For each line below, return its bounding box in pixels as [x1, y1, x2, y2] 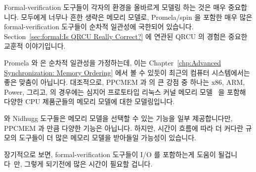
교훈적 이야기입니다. [4, 41, 66, 51]
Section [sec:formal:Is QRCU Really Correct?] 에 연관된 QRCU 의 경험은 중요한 [4, 31, 248, 41]
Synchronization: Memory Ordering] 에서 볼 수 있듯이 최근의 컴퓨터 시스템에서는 [4, 67, 250, 77]
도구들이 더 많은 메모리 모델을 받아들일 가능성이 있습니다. [19, 132, 196, 143]
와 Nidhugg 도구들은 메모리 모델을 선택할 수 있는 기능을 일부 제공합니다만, [4, 113, 233, 123]
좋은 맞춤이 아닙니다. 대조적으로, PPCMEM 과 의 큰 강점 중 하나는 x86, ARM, [4, 77, 245, 87]
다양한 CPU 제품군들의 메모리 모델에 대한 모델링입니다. [4, 96, 175, 107]
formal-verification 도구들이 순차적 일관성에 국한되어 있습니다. [4, 21, 194, 32]
